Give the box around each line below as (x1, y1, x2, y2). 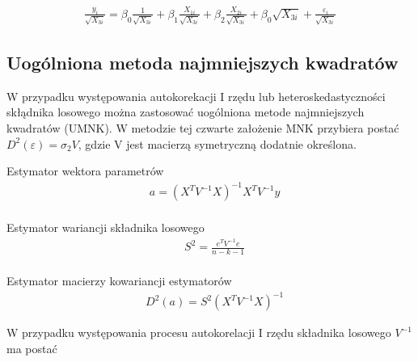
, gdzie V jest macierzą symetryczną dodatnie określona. (78, 135, 357, 152)
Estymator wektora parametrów (6, 162, 164, 179)
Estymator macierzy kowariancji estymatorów (6, 271, 232, 288)
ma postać (6, 339, 57, 356)
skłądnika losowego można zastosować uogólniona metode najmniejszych (6, 103, 365, 120)
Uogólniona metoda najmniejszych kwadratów (6, 50, 399, 75)
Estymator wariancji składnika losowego (6, 219, 205, 236)
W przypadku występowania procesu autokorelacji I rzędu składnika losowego (6, 324, 391, 341)
